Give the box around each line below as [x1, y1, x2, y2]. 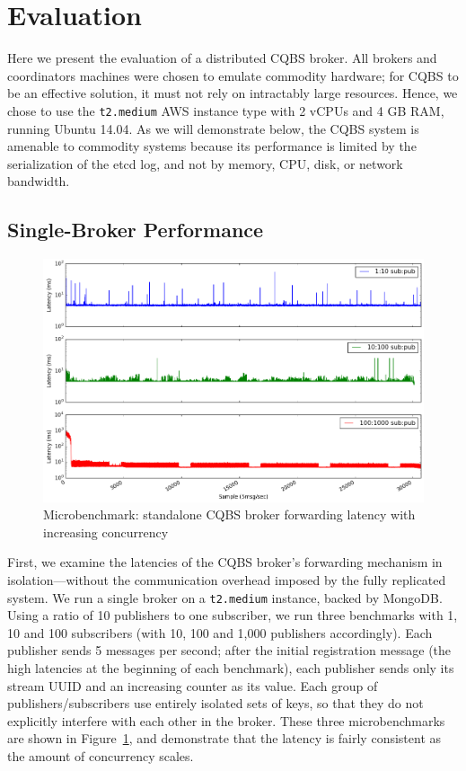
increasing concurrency [43, 522, 169, 541]
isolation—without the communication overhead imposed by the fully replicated [7, 570, 446, 589]
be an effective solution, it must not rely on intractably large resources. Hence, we [7, 84, 458, 102]
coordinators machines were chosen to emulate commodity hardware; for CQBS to [7, 66, 459, 84]
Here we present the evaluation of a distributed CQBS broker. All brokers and [7, 49, 437, 67]
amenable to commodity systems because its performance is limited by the [7, 137, 417, 155]
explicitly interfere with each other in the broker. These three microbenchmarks [7, 711, 445, 730]
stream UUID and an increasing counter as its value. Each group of [7, 676, 378, 695]
